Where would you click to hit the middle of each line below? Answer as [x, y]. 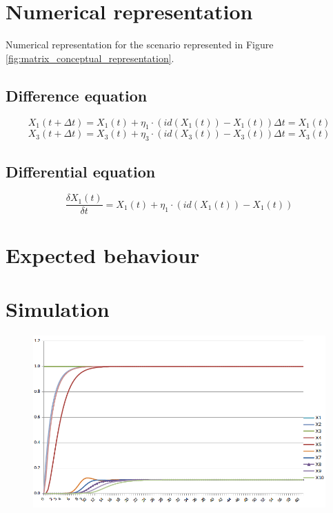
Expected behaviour [103, 254]
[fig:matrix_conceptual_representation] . [90, 58]
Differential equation [81, 171]
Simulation [58, 308]
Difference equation [77, 95]
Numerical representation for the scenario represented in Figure [140, 45]
